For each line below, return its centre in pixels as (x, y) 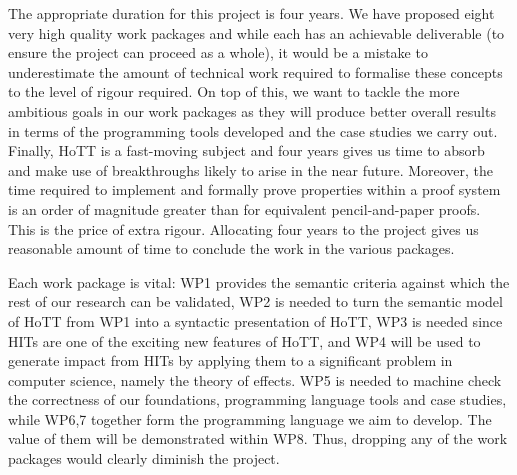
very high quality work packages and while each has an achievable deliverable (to (256, 32)
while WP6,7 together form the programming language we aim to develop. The (250, 418)
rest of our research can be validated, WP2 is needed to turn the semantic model (255, 301)
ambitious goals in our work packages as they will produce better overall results (252, 110)
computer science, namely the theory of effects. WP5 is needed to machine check (255, 379)
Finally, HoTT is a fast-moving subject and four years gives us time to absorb (246, 150)
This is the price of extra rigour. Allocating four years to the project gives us (243, 228)
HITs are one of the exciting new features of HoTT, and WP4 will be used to (244, 340)
